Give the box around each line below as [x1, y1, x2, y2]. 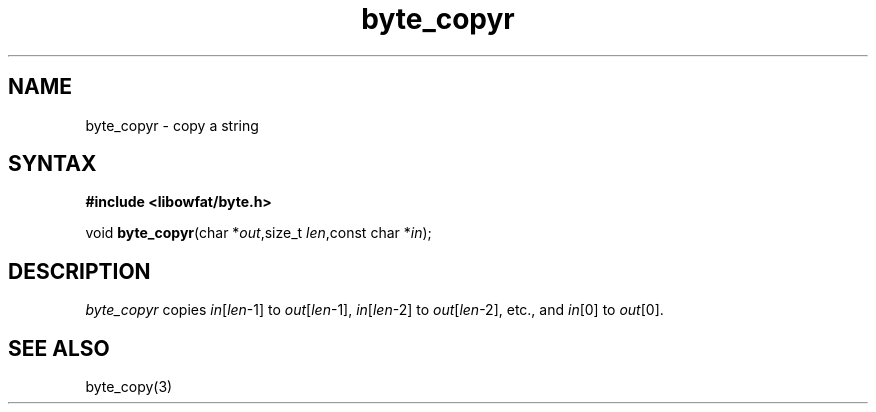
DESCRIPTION [8, 258, 151, 284]
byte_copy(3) [85, 378, 173, 396]
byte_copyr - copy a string [85, 116, 259, 134]
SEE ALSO [8, 335, 110, 361]
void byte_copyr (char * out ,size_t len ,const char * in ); [85, 224, 432, 242]
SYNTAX [8, 151, 97, 177]
